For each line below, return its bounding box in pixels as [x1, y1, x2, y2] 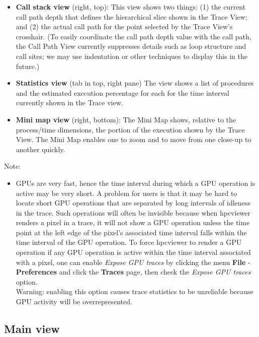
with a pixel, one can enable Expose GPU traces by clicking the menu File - [16, 256, 250, 267]
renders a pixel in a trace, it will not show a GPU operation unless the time [16, 217, 250, 228]
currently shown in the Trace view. [16, 97, 123, 108]
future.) [16, 60, 40, 71]
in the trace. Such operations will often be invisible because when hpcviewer [16, 207, 251, 218]
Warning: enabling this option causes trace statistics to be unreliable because [16, 286, 253, 297]
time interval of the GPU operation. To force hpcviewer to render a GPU [16, 237, 242, 247]
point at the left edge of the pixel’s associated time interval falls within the [16, 227, 247, 237]
